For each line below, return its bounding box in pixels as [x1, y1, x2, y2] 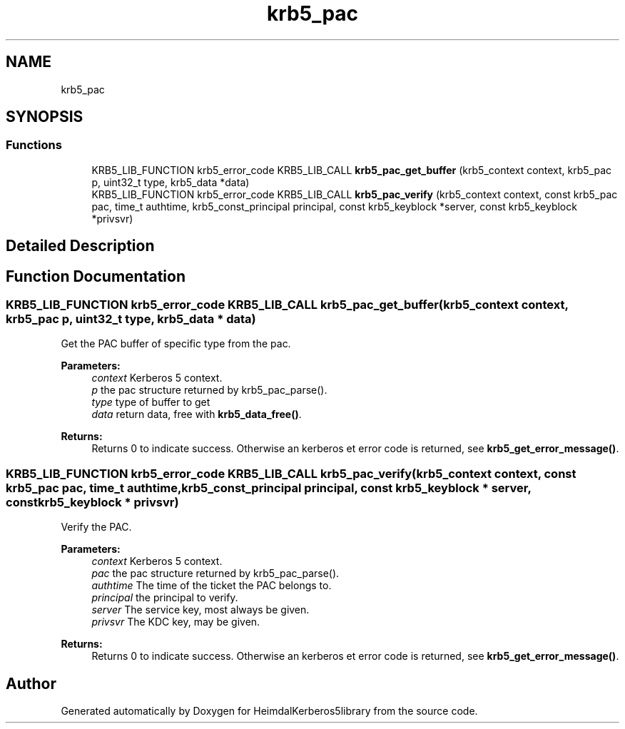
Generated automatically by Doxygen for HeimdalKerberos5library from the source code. [61, 705, 478, 718]
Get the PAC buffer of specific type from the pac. [61, 337, 291, 350]
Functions [6, 138, 62, 153]
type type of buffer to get [91, 396, 210, 409]
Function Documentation [6, 267, 186, 285]
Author [6, 674, 56, 693]
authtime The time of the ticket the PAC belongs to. [91, 579, 332, 592]
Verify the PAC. [61, 521, 132, 534]
